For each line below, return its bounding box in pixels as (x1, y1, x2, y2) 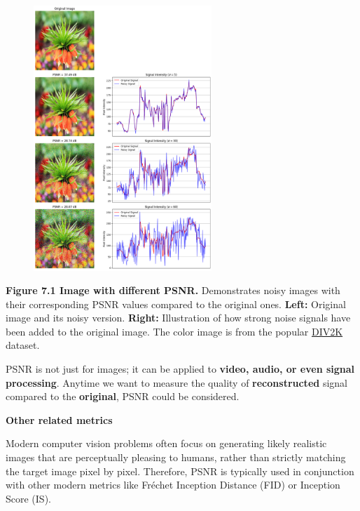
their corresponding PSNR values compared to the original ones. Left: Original (6, 296, 346, 311)
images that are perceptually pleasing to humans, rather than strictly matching (6, 450, 346, 465)
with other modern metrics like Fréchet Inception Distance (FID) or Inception (6, 477, 340, 492)
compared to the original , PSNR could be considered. (6, 389, 240, 404)
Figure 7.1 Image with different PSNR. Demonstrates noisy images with (6, 283, 340, 298)
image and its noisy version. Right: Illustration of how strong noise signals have (6, 310, 351, 325)
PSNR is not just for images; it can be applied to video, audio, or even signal (6, 361, 355, 376)
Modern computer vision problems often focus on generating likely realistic (6, 436, 327, 451)
